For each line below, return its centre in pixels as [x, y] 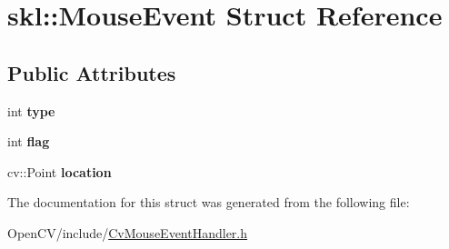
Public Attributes [92, 72]
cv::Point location [60, 171]
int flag [29, 141]
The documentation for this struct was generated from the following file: [209, 202]
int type [31, 110]
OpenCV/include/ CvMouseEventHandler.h [128, 232]
